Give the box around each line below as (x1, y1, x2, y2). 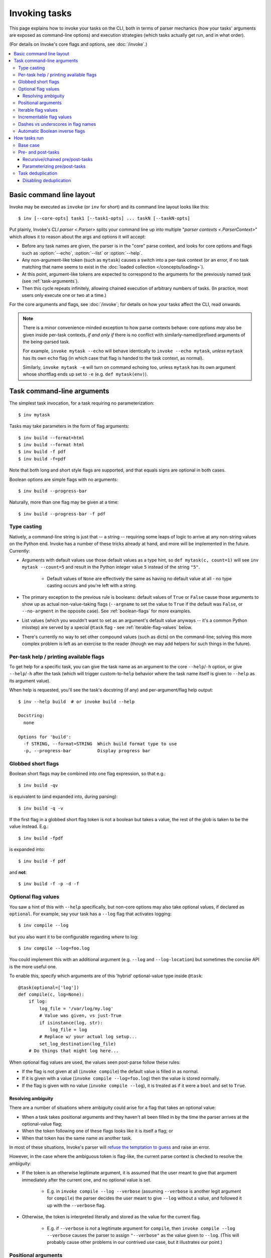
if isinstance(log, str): (39, 1019, 103, 1026)
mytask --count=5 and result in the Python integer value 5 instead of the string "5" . (22, 564, 200, 570)
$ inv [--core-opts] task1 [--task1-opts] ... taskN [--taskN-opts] (18, 215, 190, 221)
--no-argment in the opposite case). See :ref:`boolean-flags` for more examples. (22, 608, 192, 614)
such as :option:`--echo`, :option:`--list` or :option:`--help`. (22, 250, 143, 256)
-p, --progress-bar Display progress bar (23, 748, 151, 754)
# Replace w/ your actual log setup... (39, 1034, 138, 1040)
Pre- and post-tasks (18, 149, 60, 155)
